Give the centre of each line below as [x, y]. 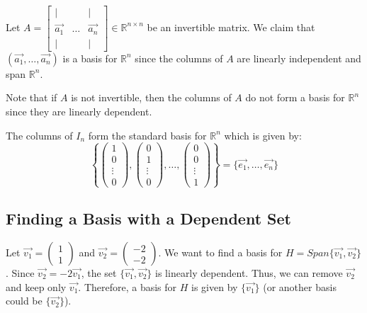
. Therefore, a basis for [128, 286]
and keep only [36, 286]
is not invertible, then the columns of [151, 97]
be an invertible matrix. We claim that [231, 27]
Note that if [32, 97]
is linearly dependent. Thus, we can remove [249, 273]
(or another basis [300, 286]
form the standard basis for [147, 135]
